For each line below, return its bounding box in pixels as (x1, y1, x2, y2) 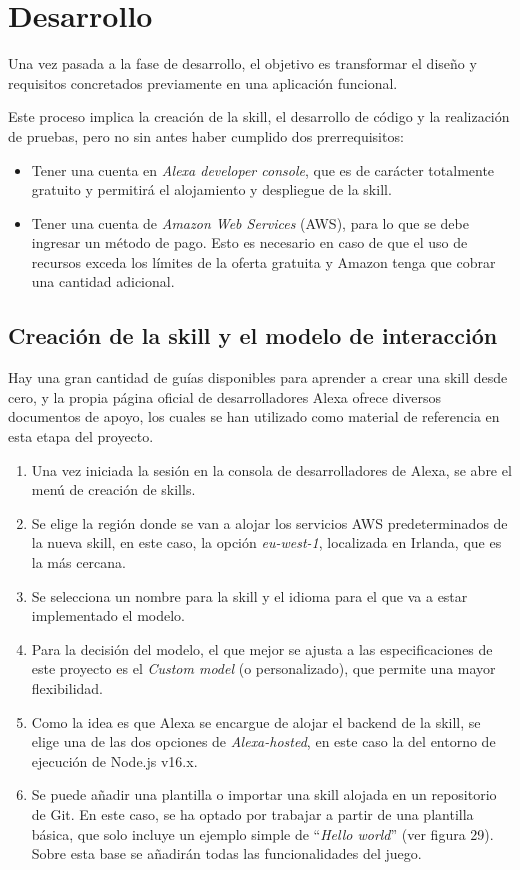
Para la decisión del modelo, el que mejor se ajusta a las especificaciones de (31, 638, 493, 659)
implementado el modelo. (31, 605, 186, 626)
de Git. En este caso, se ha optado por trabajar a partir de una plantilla (31, 803, 474, 824)
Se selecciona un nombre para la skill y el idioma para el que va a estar (31, 585, 468, 606)
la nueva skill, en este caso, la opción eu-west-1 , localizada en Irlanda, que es (31, 532, 502, 553)
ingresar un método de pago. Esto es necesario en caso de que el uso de (31, 232, 468, 253)
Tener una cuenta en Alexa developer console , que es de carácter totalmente (31, 159, 495, 180)
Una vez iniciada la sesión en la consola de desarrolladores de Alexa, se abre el (31, 459, 512, 480)
